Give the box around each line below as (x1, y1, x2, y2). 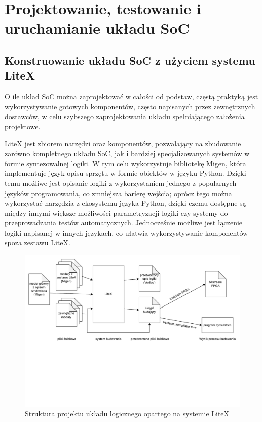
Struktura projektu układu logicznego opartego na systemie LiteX (25, 408, 230, 419)
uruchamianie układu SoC (5, 18, 190, 39)
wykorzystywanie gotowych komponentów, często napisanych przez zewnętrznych (5, 101, 255, 111)
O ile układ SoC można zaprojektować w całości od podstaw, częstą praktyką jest (5, 91, 258, 102)
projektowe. (5, 121, 41, 131)
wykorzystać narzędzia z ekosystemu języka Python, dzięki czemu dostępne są (5, 198, 246, 208)
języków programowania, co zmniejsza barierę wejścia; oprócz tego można (5, 187, 232, 198)
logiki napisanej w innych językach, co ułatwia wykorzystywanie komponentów (5, 227, 248, 238)
